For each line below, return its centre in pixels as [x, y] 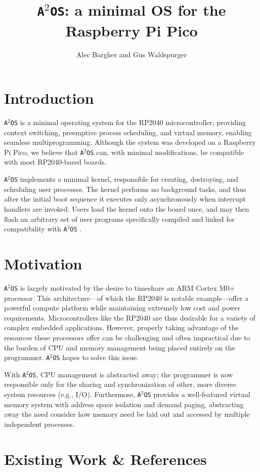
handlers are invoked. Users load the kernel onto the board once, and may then [127, 208]
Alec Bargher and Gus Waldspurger [132, 54]
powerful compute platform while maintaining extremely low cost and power [122, 308]
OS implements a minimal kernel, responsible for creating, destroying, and [124, 179]
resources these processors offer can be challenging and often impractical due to [127, 337]
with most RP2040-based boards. [55, 162]
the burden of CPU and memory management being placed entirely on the [120, 347]
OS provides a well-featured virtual [197, 394]
